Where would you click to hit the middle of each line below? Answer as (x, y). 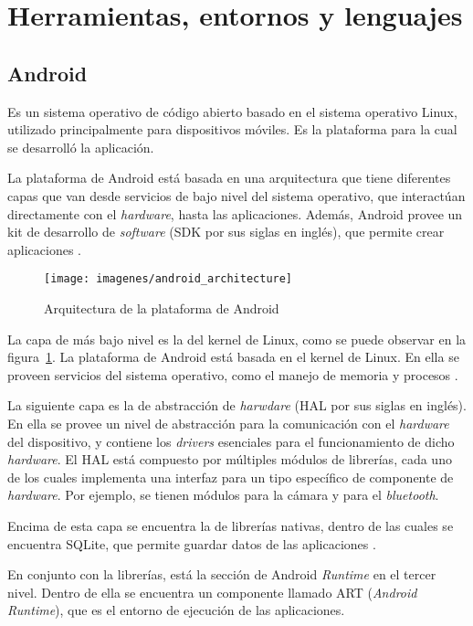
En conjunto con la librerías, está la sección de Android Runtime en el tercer (222, 574)
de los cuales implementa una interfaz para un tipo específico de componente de (231, 477)
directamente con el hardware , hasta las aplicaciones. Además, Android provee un (235, 213)
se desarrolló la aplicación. (81, 147)
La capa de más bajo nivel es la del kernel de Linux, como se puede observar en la (237, 339)
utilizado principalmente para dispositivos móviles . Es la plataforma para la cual (232, 129)
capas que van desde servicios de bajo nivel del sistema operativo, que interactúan (236, 195)
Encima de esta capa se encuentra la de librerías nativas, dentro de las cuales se (231, 525)
